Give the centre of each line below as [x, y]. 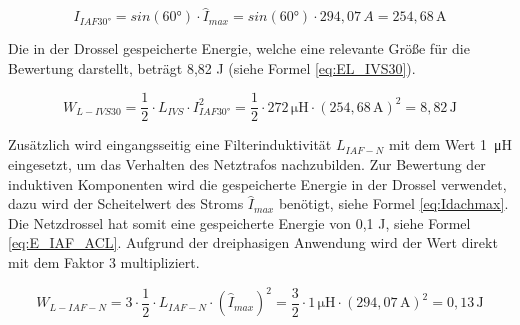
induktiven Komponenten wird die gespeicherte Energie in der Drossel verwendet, [257, 183]
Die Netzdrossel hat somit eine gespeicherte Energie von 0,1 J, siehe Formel [239, 222]
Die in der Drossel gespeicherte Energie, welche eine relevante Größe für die [239, 48]
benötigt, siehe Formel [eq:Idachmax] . [393, 203]
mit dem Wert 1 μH [450, 144]
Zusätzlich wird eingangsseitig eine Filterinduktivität [170, 144]
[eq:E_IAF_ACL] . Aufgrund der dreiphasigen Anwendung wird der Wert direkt [253, 242]
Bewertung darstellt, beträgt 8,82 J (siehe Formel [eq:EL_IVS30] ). [212, 67]
